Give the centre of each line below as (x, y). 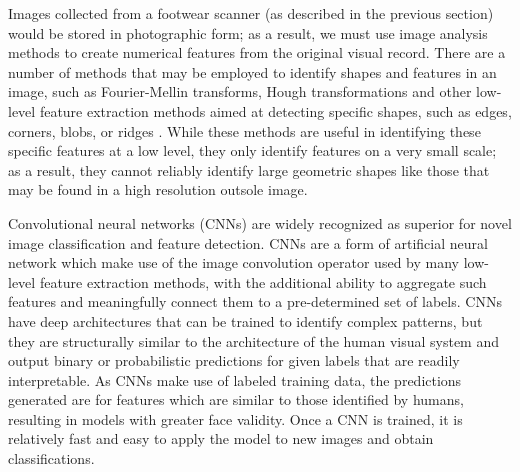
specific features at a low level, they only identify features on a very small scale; (252, 150)
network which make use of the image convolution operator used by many (233, 262)
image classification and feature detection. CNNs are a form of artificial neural (248, 242)
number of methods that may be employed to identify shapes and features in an (252, 71)
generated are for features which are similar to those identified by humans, (236, 399)
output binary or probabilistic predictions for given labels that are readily (234, 360)
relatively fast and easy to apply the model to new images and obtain (221, 438)
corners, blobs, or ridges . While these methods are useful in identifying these (244, 130)
